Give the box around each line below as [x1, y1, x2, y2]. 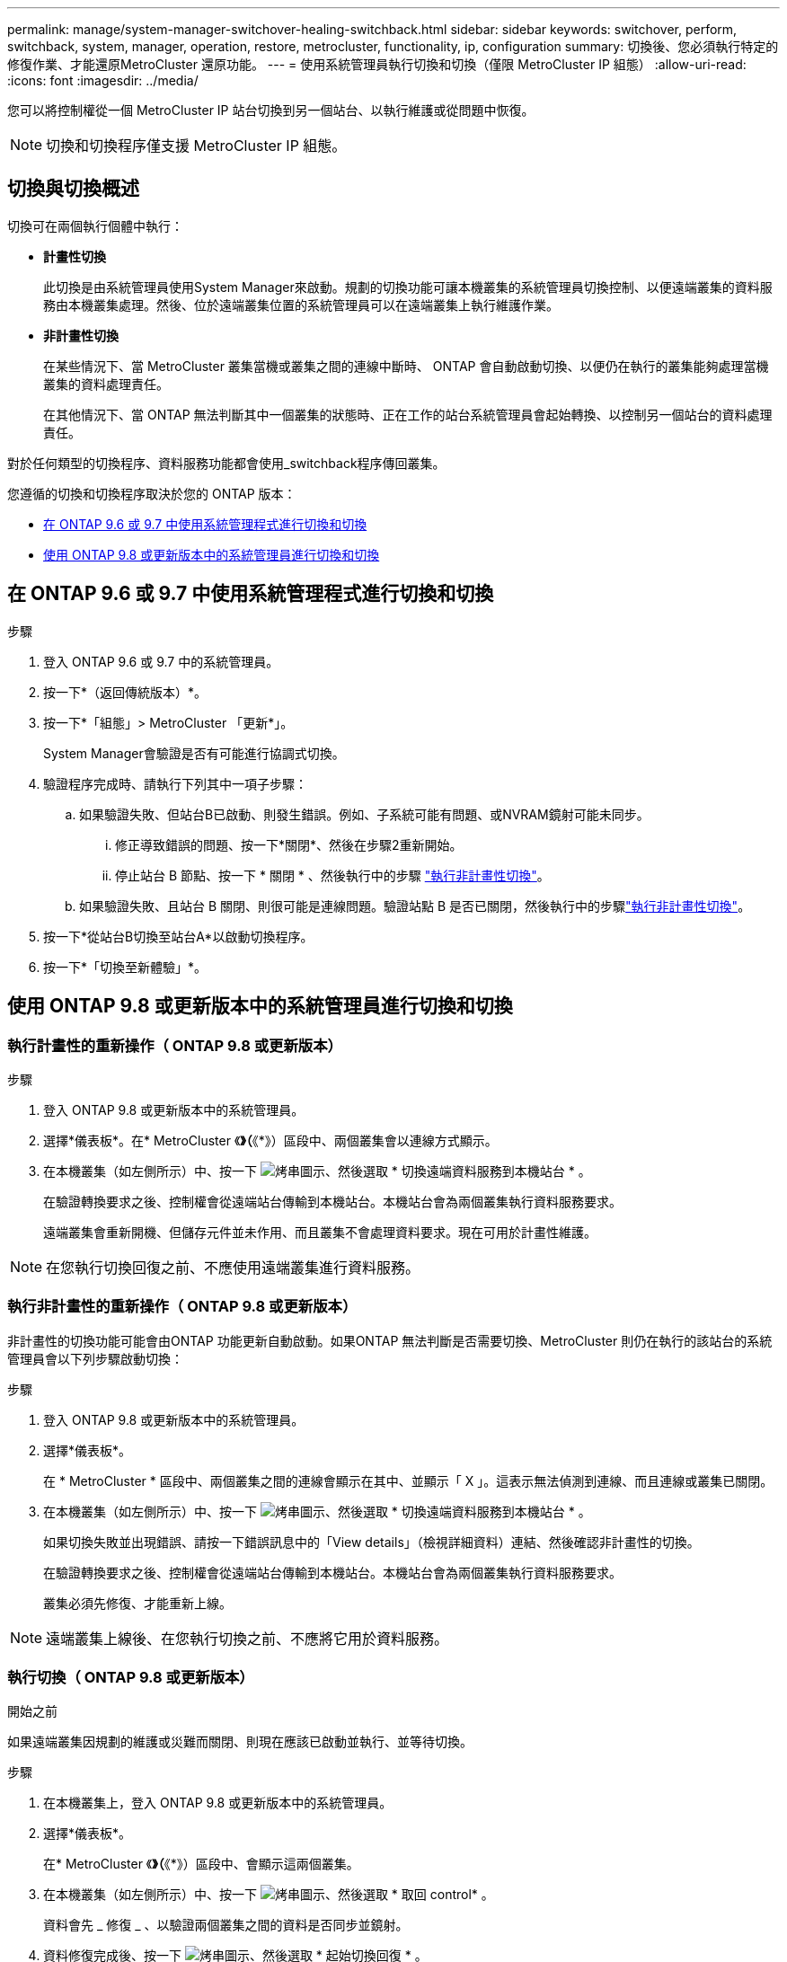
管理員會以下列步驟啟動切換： [7, 1350, 183, 1366]
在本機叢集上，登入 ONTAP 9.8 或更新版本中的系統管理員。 [43, 1795, 393, 1811]
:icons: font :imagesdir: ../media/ [7, 73, 199, 88]
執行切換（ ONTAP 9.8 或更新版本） [7, 1668, 254, 1687]
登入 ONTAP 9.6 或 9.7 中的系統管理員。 [43, 653, 279, 669]
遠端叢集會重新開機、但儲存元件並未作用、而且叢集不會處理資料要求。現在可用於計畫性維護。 [43, 1224, 597, 1240]
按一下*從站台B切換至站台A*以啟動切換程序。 [43, 928, 314, 944]
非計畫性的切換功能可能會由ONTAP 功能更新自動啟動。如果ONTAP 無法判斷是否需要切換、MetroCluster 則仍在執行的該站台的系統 [7, 1332, 773, 1348]
